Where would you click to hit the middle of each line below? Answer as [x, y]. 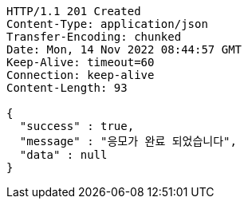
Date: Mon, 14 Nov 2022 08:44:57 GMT [124, 49]
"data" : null [63, 155]
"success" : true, [77, 126]
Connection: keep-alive [81, 75]
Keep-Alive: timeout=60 [81, 62]
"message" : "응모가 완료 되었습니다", [128, 141]
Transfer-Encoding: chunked [94, 37]
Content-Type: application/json [107, 24]
